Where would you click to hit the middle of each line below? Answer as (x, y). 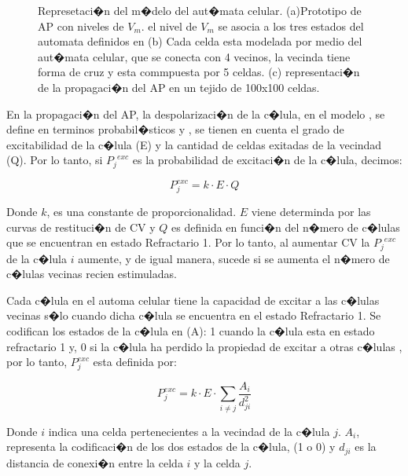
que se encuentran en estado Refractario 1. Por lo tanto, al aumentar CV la (188, 242)
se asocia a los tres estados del (291, 26)
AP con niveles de (81, 26)
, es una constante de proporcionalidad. (142, 212)
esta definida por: (135, 362)
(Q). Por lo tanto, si (55, 160)
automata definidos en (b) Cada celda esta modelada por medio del (200, 41)
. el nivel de (169, 26)
